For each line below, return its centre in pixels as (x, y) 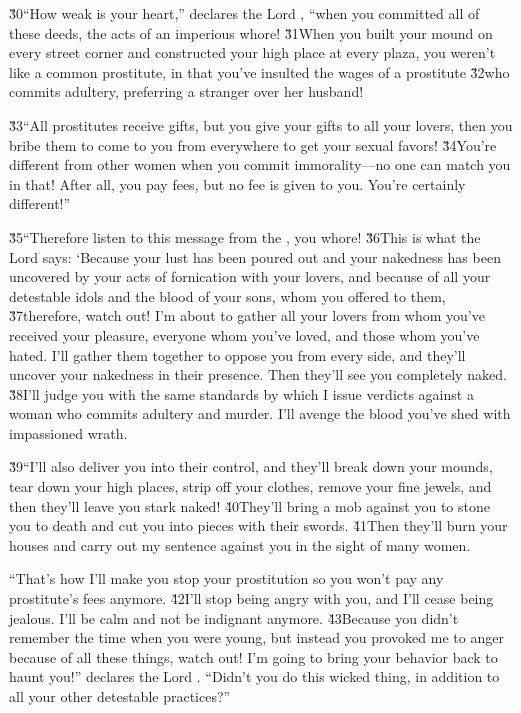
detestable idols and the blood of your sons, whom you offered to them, (227, 295)
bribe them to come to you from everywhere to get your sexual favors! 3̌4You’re (253, 144)
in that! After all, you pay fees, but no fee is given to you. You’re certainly (237, 183)
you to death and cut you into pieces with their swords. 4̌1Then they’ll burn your (258, 525)
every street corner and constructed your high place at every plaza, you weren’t (252, 52)
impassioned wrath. (68, 432)
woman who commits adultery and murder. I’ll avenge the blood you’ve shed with (260, 413)
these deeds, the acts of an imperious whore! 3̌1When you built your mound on (251, 32)
